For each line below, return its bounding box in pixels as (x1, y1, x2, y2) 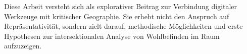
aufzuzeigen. (4, 40, 42, 51)
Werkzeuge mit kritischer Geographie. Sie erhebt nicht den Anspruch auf (4, 11, 229, 21)
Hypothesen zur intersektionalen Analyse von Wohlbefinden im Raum (4, 30, 220, 41)
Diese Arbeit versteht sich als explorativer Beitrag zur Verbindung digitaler (4, 1, 237, 11)
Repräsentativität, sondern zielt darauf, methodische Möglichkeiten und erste (4, 21, 243, 31)
